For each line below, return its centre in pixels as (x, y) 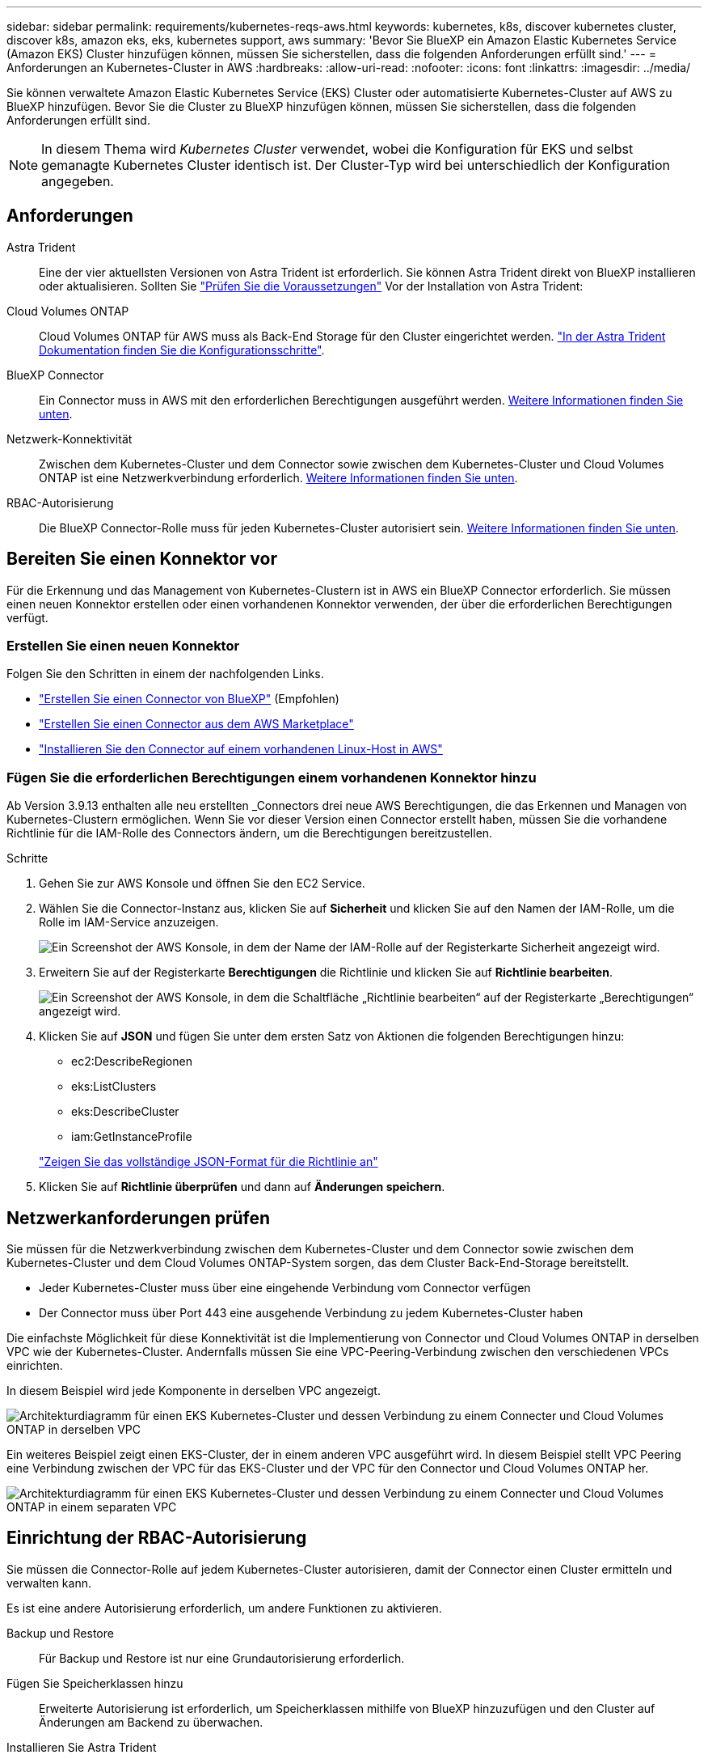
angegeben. (78, 181)
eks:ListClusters (114, 1087)
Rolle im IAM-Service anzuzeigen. (129, 922)
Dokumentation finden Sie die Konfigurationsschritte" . (182, 350)
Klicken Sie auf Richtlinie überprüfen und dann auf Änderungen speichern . (242, 1187)
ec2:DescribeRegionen (132, 1062)
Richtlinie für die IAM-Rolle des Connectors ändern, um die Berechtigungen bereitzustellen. (250, 833)
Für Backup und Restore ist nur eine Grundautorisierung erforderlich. (222, 1658)
